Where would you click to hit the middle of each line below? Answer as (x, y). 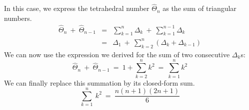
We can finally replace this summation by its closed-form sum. (99, 82)
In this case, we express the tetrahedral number (77, 8)
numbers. (18, 18)
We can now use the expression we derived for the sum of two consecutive (117, 54)
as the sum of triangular (199, 8)
